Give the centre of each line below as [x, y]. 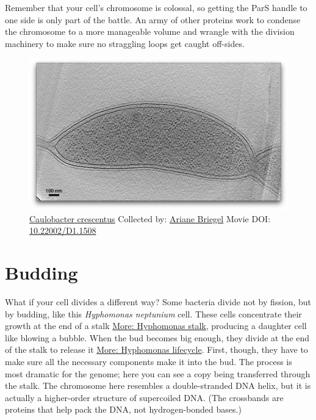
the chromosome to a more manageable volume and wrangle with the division [150, 31]
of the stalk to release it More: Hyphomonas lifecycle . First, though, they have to [156, 349]
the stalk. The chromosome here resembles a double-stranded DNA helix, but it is [158, 386]
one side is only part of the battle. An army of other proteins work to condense [153, 19]
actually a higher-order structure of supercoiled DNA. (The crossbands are [144, 397]
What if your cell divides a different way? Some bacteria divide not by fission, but [158, 302]
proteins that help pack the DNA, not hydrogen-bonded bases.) [123, 409]
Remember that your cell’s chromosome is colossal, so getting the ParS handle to [156, 7]
